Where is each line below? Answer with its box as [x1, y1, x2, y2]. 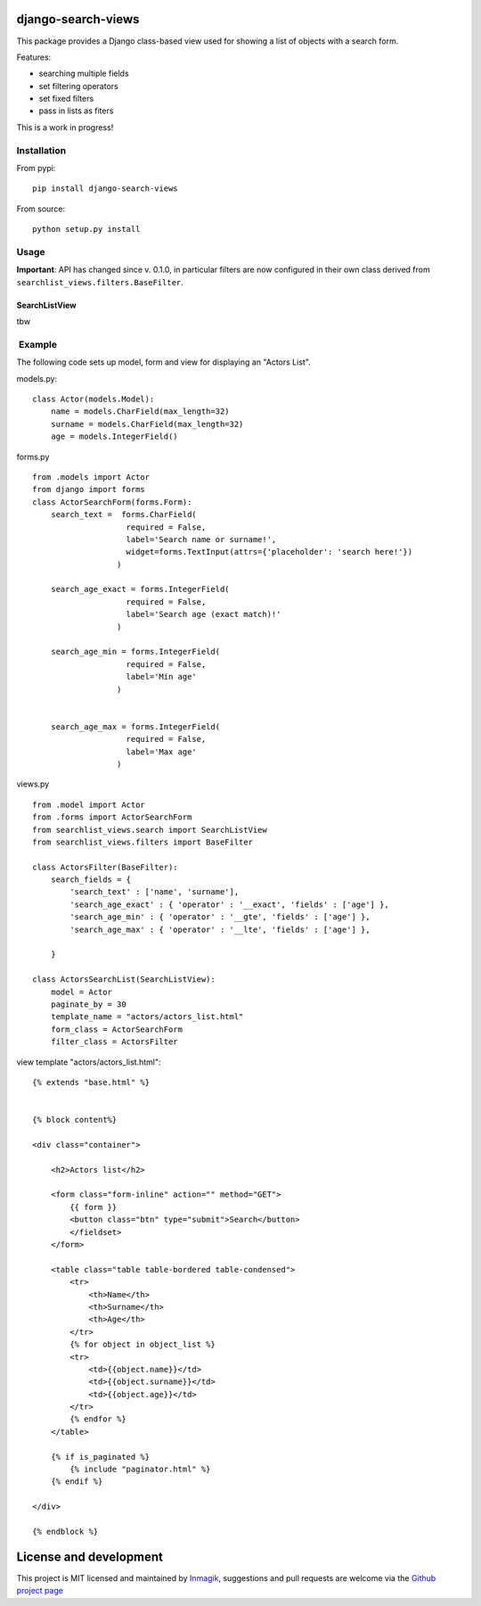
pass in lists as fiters [38, 105, 114, 116]
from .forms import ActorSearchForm [32, 812, 192, 822]
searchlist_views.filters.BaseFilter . [16, 276, 184, 287]
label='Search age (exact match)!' [126, 609, 281, 620]
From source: [16, 203, 66, 214]
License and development [16, 1549, 164, 1564]
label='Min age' [126, 671, 198, 682]
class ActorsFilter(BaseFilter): [32, 861, 178, 872]
